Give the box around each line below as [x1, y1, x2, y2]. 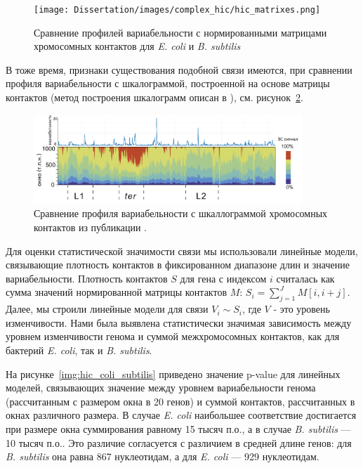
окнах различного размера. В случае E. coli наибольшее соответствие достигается [6, 408, 357, 422]
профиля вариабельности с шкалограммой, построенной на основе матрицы [6, 76, 330, 91]
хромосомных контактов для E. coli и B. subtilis [34, 39, 241, 53]
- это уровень [273, 301, 330, 316]
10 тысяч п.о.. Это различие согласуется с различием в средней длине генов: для [6, 435, 352, 450]
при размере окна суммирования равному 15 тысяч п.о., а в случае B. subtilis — [6, 421, 351, 436]
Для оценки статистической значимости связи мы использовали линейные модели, [6, 243, 358, 258]
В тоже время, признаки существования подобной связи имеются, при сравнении [6, 62, 352, 77]
